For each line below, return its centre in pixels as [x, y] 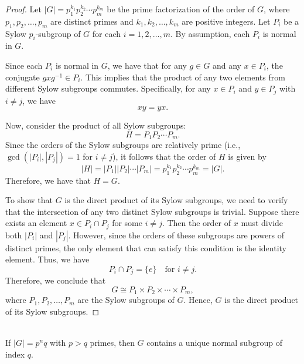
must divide [262, 223]
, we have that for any [147, 65]
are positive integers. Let [226, 21]
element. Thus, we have [47, 259]
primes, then [112, 343]
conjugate [23, 77]
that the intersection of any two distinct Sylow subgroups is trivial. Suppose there [152, 211]
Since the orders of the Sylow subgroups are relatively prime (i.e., [123, 145]
